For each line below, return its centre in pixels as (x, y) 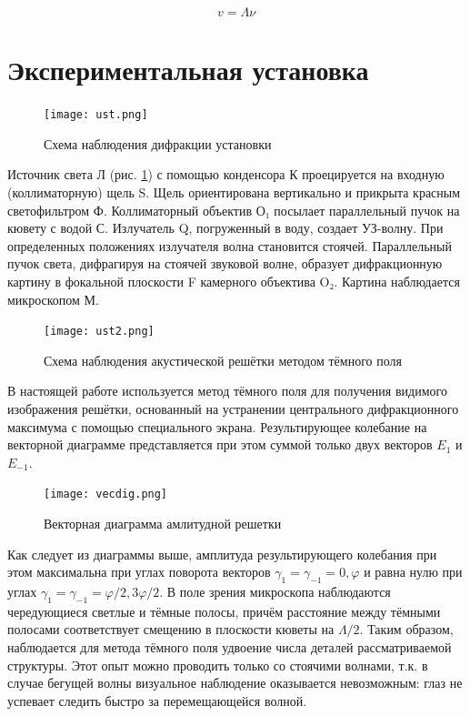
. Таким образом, (406, 629)
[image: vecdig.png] (106, 494)
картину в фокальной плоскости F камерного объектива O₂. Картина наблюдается (234, 281)
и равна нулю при (413, 572)
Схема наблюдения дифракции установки (158, 143)
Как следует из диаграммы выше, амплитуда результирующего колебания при (222, 554)
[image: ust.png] (96, 115)
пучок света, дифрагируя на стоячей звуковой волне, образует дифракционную (225, 263)
